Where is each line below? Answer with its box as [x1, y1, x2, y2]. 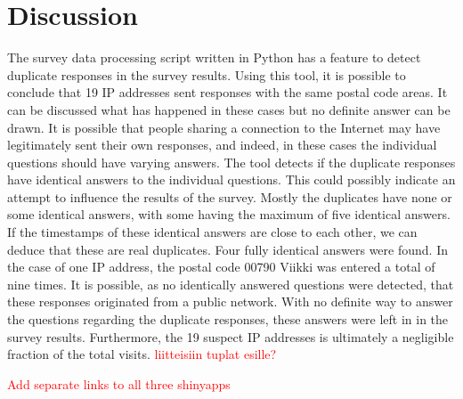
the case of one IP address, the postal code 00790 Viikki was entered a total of [7, 257, 435, 276]
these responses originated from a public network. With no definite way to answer [7, 292, 453, 311]
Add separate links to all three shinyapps [7, 374, 231, 393]
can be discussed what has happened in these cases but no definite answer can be [7, 100, 451, 118]
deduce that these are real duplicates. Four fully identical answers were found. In [7, 240, 448, 258]
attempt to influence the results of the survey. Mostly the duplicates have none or [7, 187, 452, 206]
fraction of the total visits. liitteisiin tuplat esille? [7, 345, 277, 363]
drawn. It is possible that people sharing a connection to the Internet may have [7, 118, 441, 136]
